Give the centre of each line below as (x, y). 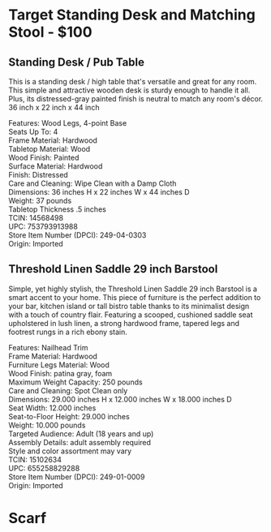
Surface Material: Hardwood (56, 166)
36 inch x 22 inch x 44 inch (54, 107)
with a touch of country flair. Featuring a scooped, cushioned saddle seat (131, 315)
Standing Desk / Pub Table (76, 62)
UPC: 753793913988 (43, 226)
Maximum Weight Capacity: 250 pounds (76, 382)
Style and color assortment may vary (70, 451)
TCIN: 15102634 (35, 459)
